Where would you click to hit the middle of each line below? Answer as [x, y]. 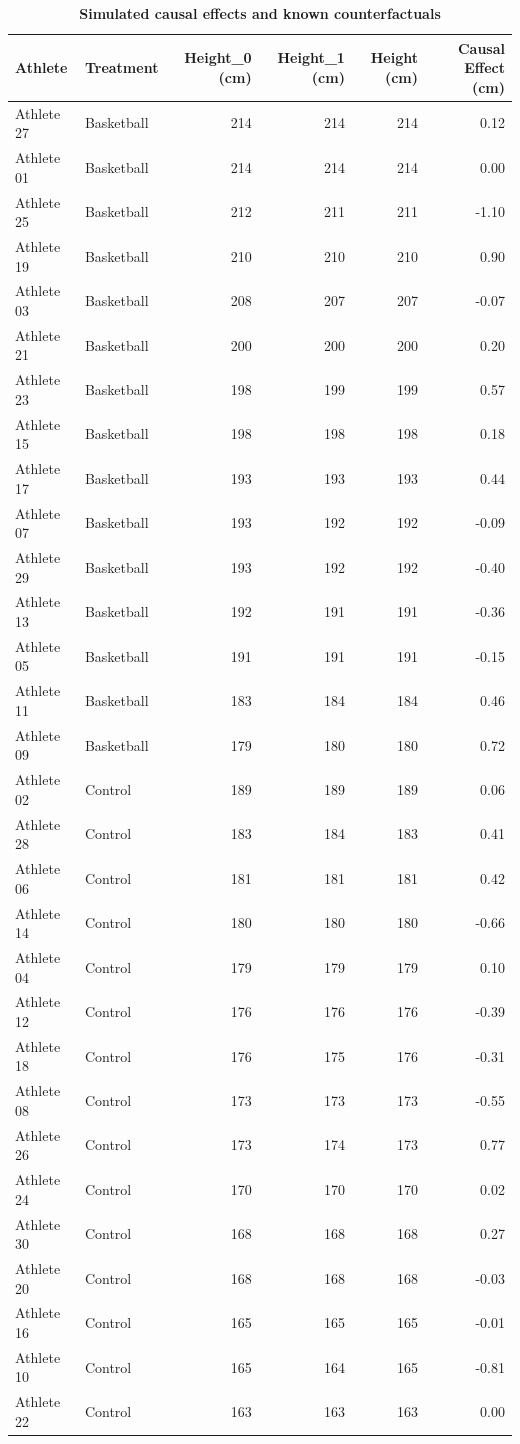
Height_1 [311, 57]
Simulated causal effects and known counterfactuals [260, 13]
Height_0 [218, 57]
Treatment [121, 67]
